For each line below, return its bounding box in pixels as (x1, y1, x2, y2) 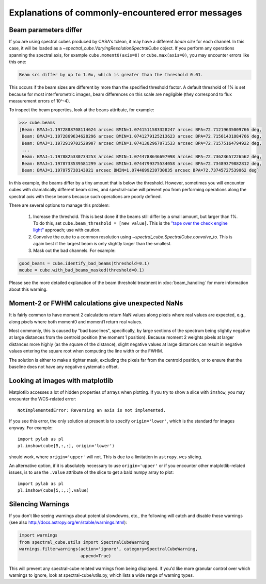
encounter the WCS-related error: (9, 396, 77, 402)
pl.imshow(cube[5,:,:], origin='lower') (17, 443, 115, 449)
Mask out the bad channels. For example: (33, 248, 116, 253)
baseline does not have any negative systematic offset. (9, 364, 119, 369)
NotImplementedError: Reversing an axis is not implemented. (17, 407, 166, 413)
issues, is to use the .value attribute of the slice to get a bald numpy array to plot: (9, 469, 174, 475)
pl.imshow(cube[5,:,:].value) (17, 488, 90, 493)
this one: (9, 59, 27, 65)
